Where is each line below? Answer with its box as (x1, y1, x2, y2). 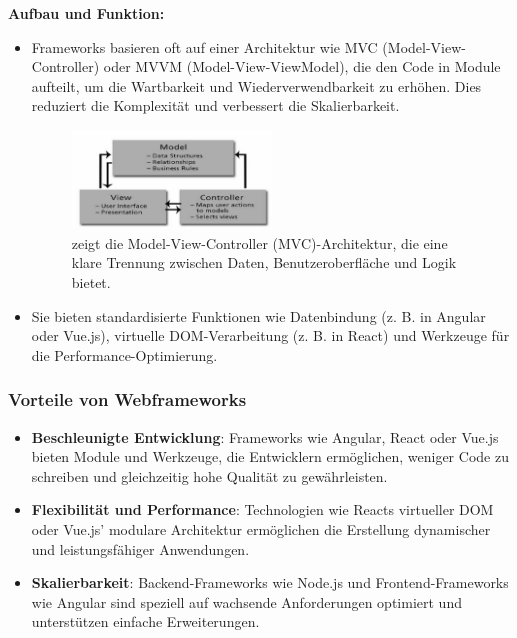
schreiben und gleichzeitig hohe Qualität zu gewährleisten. (31, 465, 388, 486)
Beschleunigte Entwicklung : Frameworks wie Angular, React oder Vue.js (31, 426, 499, 447)
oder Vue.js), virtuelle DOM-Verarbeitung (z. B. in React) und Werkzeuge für (31, 325, 510, 346)
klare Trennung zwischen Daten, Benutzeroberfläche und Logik (71, 252, 457, 273)
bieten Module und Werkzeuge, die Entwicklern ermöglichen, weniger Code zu (31, 446, 509, 467)
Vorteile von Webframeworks (8, 387, 247, 412)
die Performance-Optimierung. (31, 344, 218, 365)
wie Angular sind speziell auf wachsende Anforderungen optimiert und (31, 591, 462, 612)
